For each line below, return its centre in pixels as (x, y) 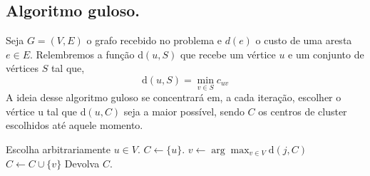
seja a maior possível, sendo (184, 111)
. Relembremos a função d (86, 54)
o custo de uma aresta (304, 40)
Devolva (82, 163)
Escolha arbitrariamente (58, 149)
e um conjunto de (326, 54)
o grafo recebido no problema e (154, 40)
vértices (22, 68)
